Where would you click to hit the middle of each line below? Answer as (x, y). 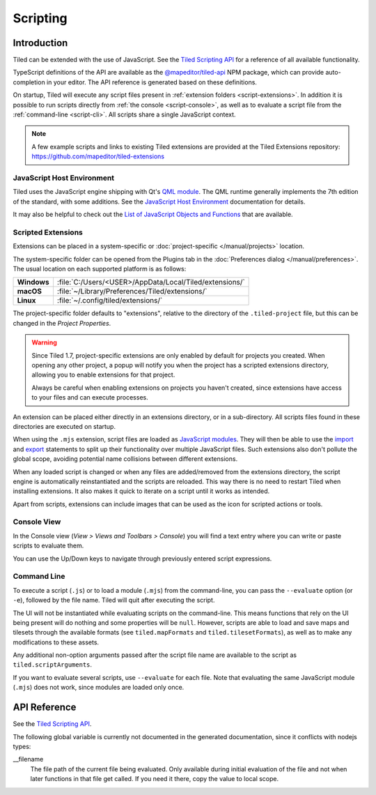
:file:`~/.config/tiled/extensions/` (110, 301)
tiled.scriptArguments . (53, 665)
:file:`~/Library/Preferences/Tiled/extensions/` (132, 291)
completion (29, 82)
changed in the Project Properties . (62, 323)
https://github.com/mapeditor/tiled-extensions (98, 156)
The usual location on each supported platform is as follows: (100, 269)
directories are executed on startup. (64, 426)
